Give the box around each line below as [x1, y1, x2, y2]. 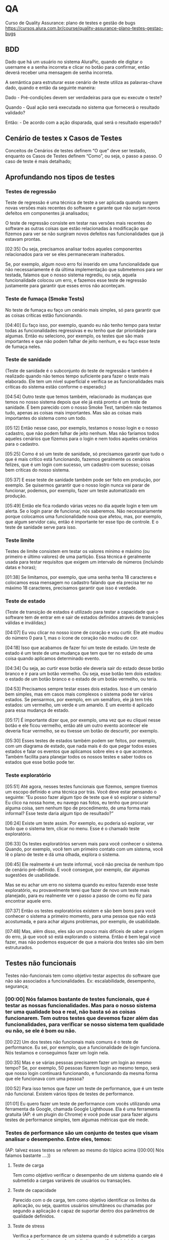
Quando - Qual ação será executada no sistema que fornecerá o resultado [5, 104, 160, 110]
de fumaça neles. [5, 344, 41, 350]
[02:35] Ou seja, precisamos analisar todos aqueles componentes [5, 246, 142, 252]
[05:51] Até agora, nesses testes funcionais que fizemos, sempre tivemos [5, 783, 158, 789]
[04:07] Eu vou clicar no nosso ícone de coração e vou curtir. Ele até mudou [5, 629, 163, 635]
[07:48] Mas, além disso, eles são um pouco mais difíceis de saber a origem [5, 928, 164, 934]
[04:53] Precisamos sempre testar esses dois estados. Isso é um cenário [5, 686, 157, 692]
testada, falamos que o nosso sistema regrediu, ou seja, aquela [5, 272, 137, 278]
